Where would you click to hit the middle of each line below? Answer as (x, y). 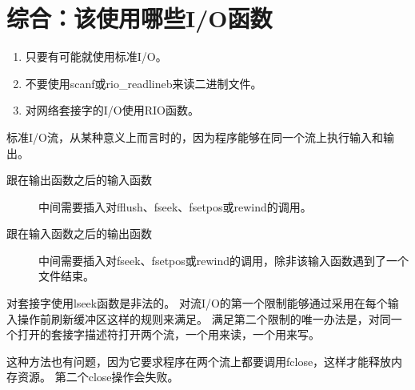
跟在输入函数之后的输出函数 (79, 233)
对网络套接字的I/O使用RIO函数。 (112, 110)
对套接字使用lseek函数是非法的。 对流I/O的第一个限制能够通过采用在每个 (197, 303)
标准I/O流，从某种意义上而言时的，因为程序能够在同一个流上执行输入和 (195, 137)
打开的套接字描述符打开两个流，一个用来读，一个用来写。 (168, 334)
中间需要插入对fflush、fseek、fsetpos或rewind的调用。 (175, 206)
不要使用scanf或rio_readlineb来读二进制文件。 (144, 83)
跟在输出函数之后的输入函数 (79, 180)
